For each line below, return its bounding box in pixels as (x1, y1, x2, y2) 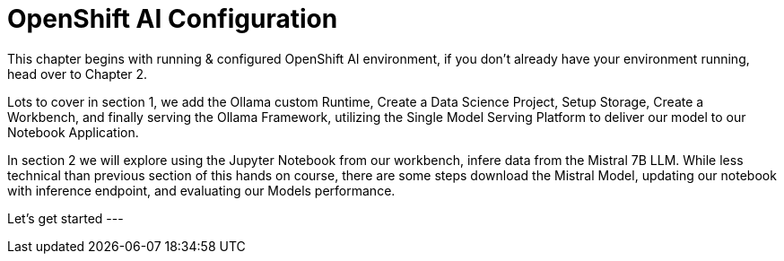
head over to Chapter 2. (7, 65, 148, 82)
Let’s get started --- (7, 210, 124, 226)
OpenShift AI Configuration (7, 4, 338, 34)
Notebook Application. (7, 124, 139, 140)
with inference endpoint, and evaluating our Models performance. (7, 182, 396, 198)
